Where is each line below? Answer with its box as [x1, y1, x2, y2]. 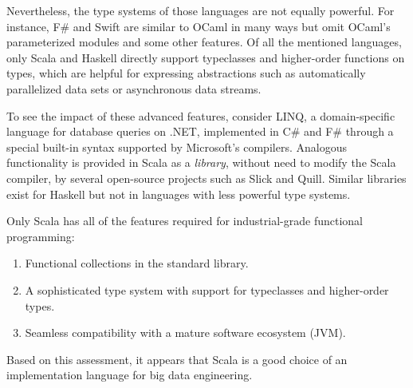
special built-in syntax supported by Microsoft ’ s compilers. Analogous [6, 138, 347, 155]
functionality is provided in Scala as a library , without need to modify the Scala [6, 154, 396, 171]
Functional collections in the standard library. [25, 255, 249, 271]
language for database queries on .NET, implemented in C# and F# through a [6, 123, 394, 140]
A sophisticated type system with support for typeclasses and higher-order [25, 281, 389, 298]
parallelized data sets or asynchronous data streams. [6, 80, 262, 97]
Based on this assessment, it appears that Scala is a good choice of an [6, 350, 348, 367]
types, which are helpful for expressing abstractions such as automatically [6, 65, 366, 81]
